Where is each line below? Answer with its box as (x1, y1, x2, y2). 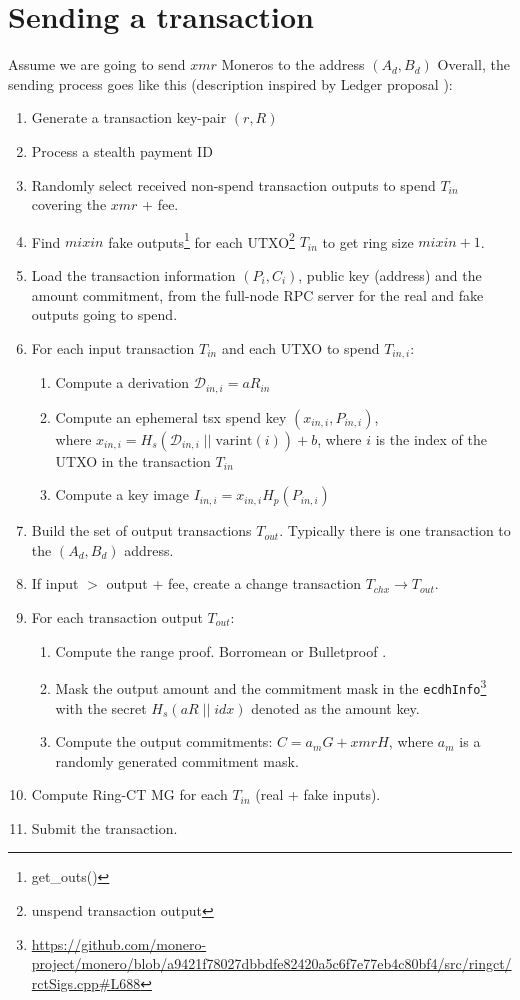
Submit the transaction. (31, 817, 178, 838)
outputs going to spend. (31, 304, 178, 325)
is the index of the (375, 428, 488, 449)
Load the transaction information (31, 264, 236, 285)
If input (31, 573, 79, 594)
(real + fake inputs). (255, 784, 381, 805)
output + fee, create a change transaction (106, 573, 361, 594)
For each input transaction (31, 337, 195, 358)
